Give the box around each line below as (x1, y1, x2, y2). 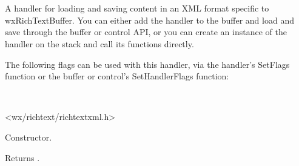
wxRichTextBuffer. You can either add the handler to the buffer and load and (5, 13, 294, 26)
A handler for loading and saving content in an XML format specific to (5, 2, 269, 15)
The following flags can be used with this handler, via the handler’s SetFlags (5, 58, 290, 70)
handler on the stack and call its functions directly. (5, 37, 194, 50)
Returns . (5, 151, 40, 164)
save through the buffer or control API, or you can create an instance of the (5, 25, 287, 38)
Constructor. (5, 130, 52, 143)
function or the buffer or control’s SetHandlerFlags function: (5, 70, 229, 82)
